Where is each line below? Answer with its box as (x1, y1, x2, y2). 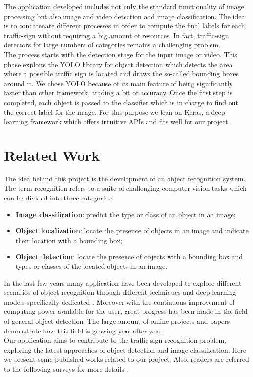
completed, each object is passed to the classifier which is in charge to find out (4, 97, 238, 107)
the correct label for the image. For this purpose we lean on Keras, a (4, 107, 209, 117)
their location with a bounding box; (15, 235, 123, 245)
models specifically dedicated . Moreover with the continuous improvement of (4, 296, 235, 307)
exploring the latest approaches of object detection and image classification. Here (4, 344, 246, 355)
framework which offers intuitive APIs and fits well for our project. (30, 116, 230, 127)
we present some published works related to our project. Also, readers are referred (4, 354, 249, 364)
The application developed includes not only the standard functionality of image (4, 1, 244, 11)
